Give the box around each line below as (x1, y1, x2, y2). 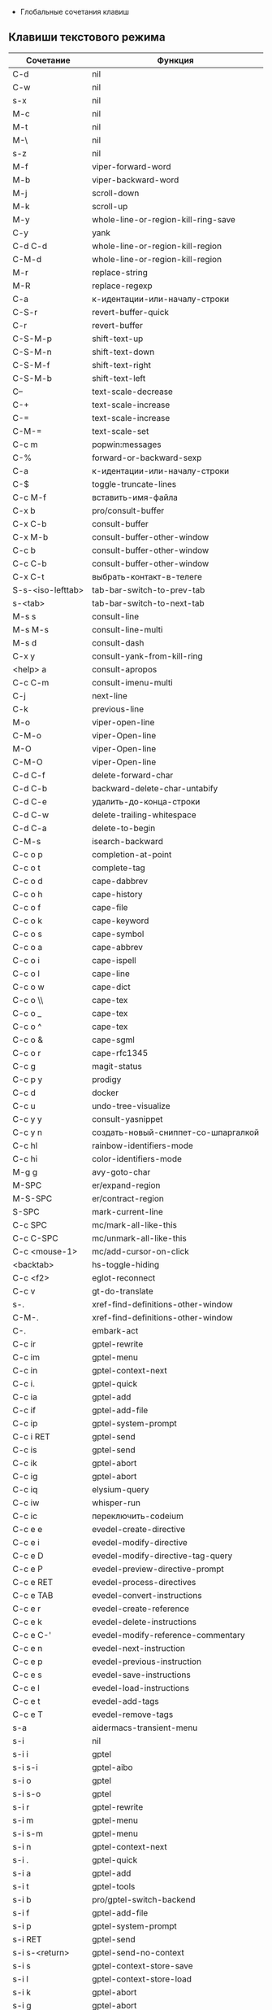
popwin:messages (92, 439, 162, 450)
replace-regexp (92, 280, 153, 291)
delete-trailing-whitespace (92, 809, 196, 821)
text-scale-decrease (92, 386, 173, 397)
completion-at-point (92, 848, 172, 860)
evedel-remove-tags (92, 1709, 174, 1720)
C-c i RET (12, 1430, 50, 1442)
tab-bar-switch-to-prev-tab (92, 584, 205, 595)
